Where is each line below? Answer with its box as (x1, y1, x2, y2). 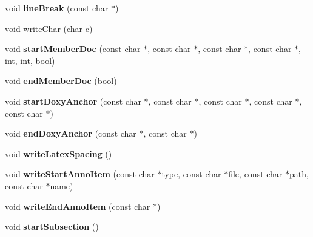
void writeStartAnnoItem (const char (5, 167, 155, 180)
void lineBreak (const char (5, 2, 109, 14)
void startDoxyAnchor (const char (5, 94, 141, 107)
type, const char (161, 167, 221, 180)
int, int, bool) (5, 54, 55, 67)
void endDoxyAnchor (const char (5, 127, 136, 140)
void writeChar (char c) (5, 22, 93, 34)
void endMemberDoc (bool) (5, 74, 117, 87)
